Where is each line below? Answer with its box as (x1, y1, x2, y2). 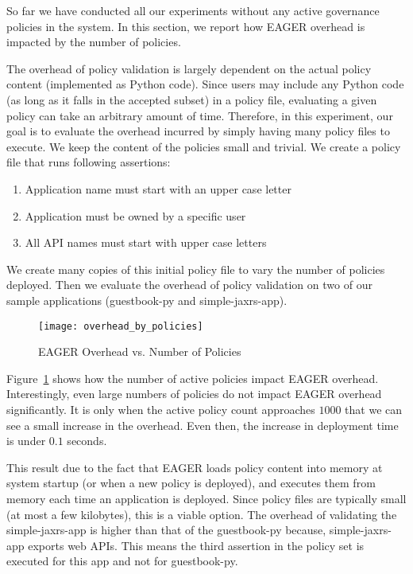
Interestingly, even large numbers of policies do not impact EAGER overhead (6, 385, 382, 402)
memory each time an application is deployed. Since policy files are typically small (6, 490, 407, 506)
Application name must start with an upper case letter (25, 180, 291, 197)
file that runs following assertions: (6, 154, 171, 170)
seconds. (67, 432, 107, 449)
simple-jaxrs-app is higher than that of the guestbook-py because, (6, 521, 326, 538)
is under (6, 432, 46, 449)
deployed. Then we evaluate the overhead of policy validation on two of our (6, 276, 372, 293)
